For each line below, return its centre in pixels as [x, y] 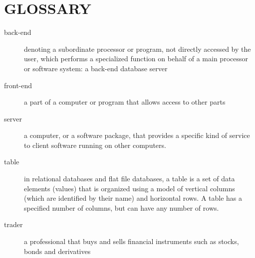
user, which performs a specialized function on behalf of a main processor [136, 59]
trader [13, 224]
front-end [18, 85]
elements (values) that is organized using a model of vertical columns [129, 188]
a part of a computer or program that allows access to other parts [125, 102]
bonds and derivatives [57, 251]
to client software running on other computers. [95, 145]
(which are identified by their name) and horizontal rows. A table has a [133, 198]
